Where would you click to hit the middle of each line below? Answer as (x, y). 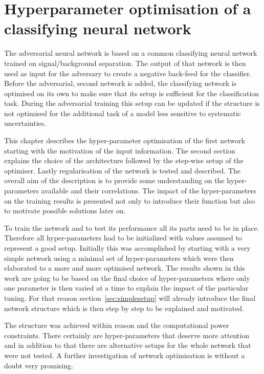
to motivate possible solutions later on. (65, 211)
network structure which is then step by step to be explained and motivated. (124, 308)
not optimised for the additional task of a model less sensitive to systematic (123, 113)
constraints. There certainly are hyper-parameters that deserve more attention (127, 335)
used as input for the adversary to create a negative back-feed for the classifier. (128, 73)
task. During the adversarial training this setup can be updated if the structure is (132, 103)
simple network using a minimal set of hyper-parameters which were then (119, 258)
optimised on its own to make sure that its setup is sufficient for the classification (132, 93)
